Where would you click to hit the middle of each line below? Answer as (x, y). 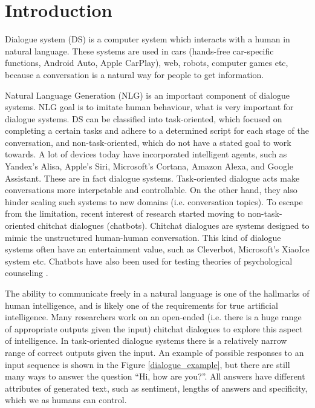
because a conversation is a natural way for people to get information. (135, 74)
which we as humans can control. (66, 400)
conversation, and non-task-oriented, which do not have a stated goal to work (148, 142)
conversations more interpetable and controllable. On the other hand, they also (151, 190)
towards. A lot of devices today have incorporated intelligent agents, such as (146, 154)
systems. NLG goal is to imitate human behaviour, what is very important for (149, 107)
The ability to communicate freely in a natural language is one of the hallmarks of (157, 293)
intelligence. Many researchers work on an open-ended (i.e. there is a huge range (153, 317)
